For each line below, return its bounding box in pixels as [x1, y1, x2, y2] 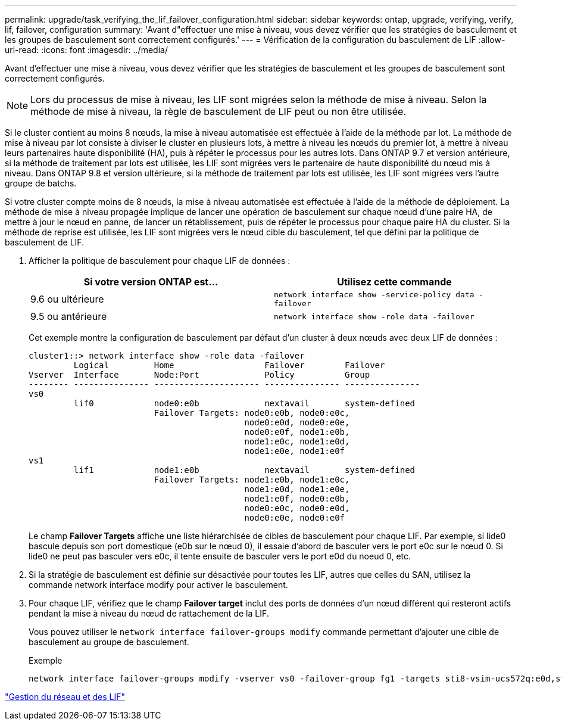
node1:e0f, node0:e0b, [244, 494, 350, 503]
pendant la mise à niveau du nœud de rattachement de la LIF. [29, 608, 269, 618]
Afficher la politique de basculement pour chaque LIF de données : [29, 256, 291, 266]
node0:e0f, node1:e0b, [244, 427, 350, 437]
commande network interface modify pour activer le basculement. [29, 580, 288, 590]
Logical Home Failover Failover [73, 360, 385, 370]
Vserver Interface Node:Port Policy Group [29, 370, 370, 379]
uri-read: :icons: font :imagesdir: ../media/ [5, 45, 168, 55]
